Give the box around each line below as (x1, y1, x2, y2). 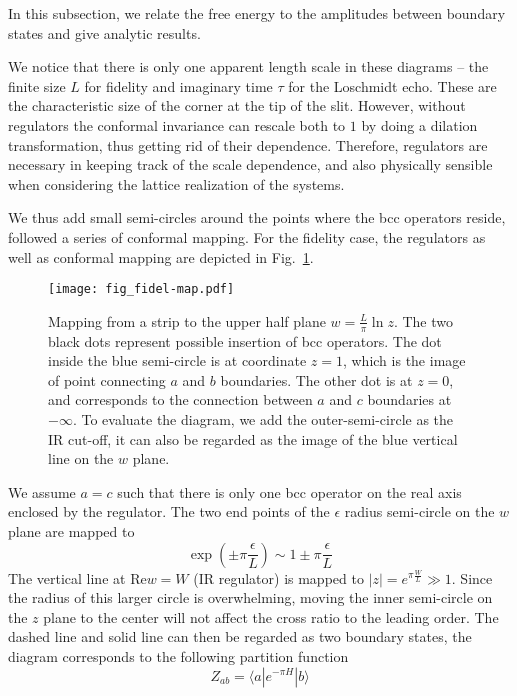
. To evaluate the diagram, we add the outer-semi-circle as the (72, 408, 454, 429)
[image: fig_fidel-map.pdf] (48, 282, 235, 297)
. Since (451, 567, 493, 588)
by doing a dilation (361, 114, 478, 135)
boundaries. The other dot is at (220, 369, 413, 390)
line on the (48, 448, 114, 469)
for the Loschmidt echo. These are (288, 75, 497, 96)
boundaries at (367, 389, 452, 410)
